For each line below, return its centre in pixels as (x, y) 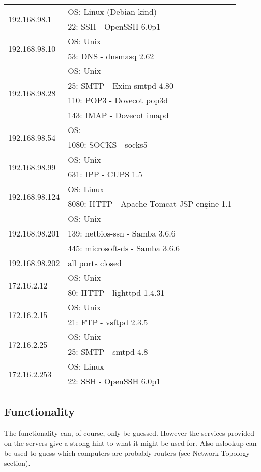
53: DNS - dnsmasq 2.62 (111, 56)
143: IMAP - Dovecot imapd (119, 115)
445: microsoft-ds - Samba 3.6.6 (124, 248)
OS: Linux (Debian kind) (112, 11)
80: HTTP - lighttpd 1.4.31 (116, 292)
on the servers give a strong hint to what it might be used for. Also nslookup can (130, 443)
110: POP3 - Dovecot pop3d (118, 100)
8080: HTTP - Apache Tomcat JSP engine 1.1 (150, 204)
